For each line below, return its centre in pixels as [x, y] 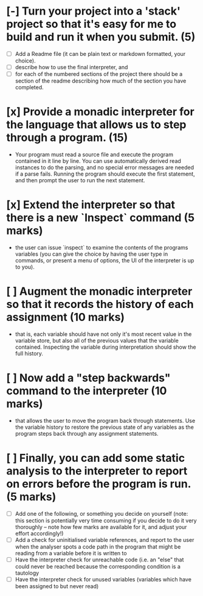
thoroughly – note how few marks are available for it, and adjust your [101, 527]
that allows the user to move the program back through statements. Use [105, 420]
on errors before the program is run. [99, 484]
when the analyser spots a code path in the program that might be [98, 546]
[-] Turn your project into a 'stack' [94, 11]
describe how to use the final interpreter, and [71, 67]
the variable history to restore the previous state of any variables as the [105, 427]
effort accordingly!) [39, 533]
